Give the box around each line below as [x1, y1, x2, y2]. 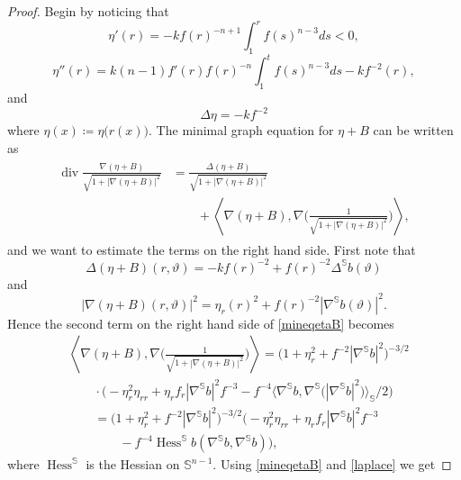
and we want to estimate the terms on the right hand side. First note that [7, 240, 416, 258]
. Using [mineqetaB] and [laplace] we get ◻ [212, 455, 452, 474]
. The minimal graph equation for [149, 121, 334, 140]
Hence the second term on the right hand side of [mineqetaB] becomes [7, 313, 394, 332]
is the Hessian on [86, 455, 180, 474]
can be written [373, 121, 454, 140]
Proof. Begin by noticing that [7, 2, 169, 20]
